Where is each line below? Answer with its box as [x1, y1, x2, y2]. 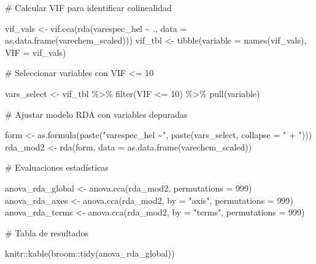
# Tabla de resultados [5, 226, 88, 239]
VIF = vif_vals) [5, 45, 66, 58]
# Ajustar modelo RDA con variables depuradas [5, 107, 188, 120]
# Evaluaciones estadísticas [5, 161, 109, 174]
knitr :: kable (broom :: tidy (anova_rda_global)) [5, 247, 175, 260]
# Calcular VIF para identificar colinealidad [5, 1, 172, 14]
